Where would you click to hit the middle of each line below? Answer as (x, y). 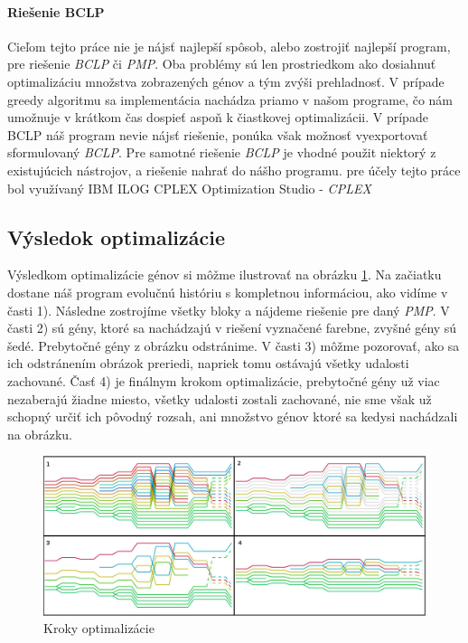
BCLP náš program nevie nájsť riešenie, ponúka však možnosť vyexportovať (218, 134)
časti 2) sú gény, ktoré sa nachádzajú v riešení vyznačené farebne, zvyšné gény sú (232, 328)
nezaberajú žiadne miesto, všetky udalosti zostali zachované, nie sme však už (220, 398)
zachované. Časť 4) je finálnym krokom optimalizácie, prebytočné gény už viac (224, 380)
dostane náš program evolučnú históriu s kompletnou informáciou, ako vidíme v (228, 292)
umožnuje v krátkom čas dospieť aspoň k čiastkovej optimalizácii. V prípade (218, 117)
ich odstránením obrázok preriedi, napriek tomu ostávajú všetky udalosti (208, 363)
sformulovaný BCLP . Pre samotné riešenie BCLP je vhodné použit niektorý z (222, 152)
